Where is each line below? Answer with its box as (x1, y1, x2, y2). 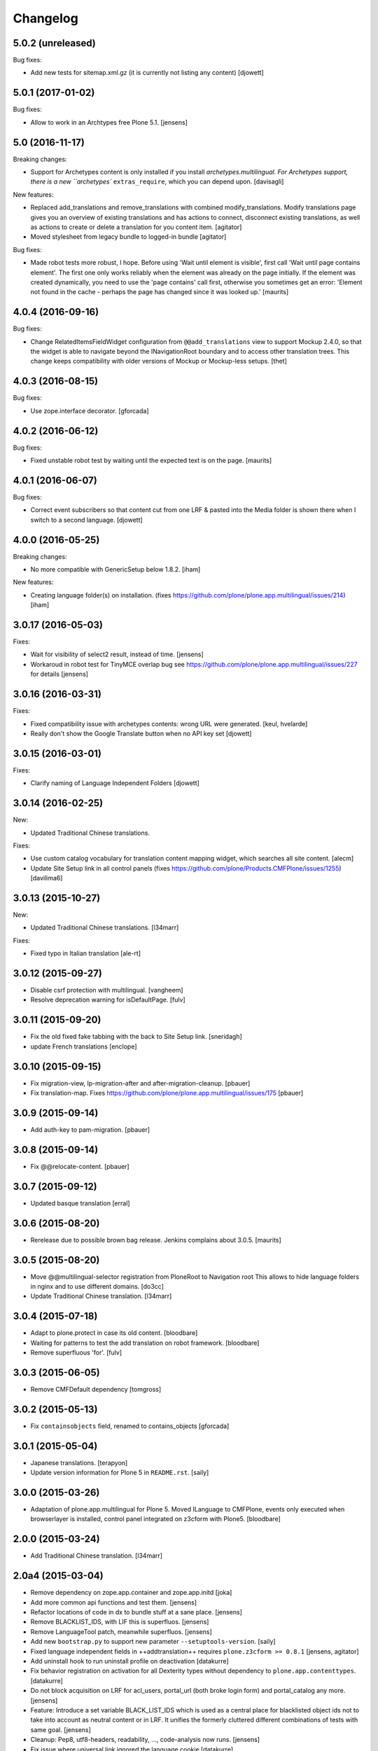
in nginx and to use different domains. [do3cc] (30, 1282, 164, 1290)
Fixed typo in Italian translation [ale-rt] (30, 949, 141, 957)
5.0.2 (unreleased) (13, 37, 96, 49)
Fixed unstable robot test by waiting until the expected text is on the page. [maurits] (30, 456, 272, 465)
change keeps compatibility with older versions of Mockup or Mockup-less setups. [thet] (30, 357, 287, 366)
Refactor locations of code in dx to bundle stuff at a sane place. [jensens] (30, 1608, 243, 1617)
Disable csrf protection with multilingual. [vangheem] (30, 986, 183, 995)
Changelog (13, 11, 78, 26)
